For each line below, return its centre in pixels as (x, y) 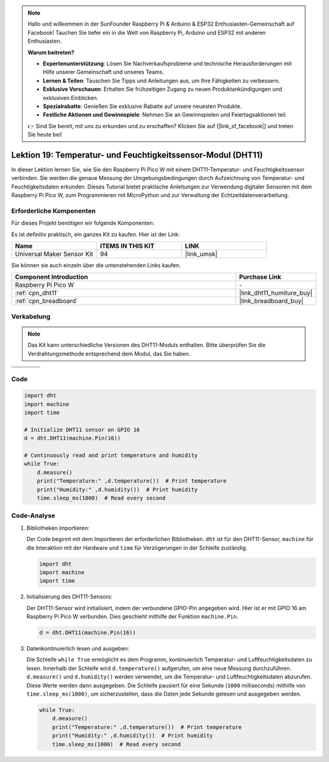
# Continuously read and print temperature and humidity (111, 455)
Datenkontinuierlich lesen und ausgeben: (78, 649)
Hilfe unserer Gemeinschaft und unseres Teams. (104, 72)
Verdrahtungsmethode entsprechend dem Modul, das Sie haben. (109, 353)
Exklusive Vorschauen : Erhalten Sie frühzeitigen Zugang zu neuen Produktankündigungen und (163, 89)
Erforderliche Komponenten (53, 210)
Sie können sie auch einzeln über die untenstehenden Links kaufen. (96, 265)
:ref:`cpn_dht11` (37, 293)
